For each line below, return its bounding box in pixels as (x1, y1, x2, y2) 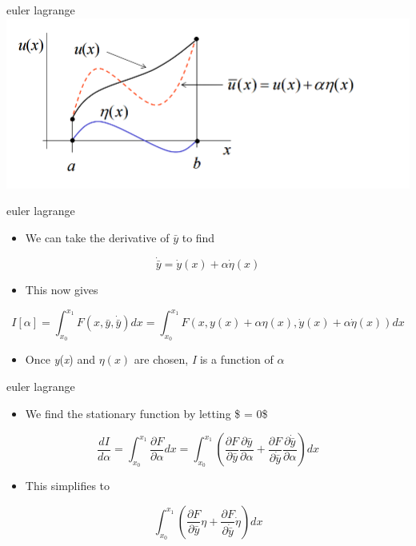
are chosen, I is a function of (134, 351, 274, 368)
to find (182, 229, 215, 246)
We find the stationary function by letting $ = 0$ (25, 405, 268, 421)
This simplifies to (25, 477, 110, 494)
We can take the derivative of (25, 229, 170, 246)
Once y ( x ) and (25, 351, 96, 368)
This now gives (25, 281, 98, 298)
